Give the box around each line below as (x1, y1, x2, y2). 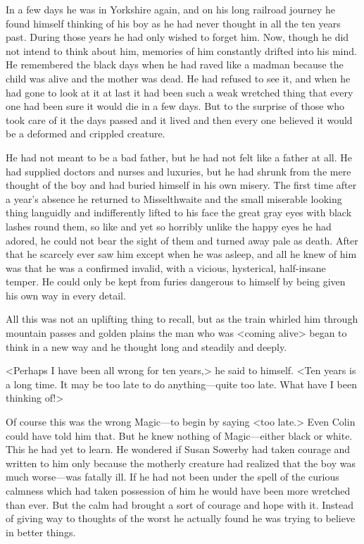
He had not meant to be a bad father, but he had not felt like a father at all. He (6, 149, 353, 164)
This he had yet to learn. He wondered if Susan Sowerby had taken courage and (6, 442, 351, 457)
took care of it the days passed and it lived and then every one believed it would (6, 112, 353, 127)
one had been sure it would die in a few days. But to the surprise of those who (6, 99, 344, 113)
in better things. (6, 524, 76, 539)
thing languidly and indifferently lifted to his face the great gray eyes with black (6, 205, 352, 220)
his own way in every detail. (6, 288, 126, 302)
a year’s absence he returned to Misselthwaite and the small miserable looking (6, 191, 342, 206)
